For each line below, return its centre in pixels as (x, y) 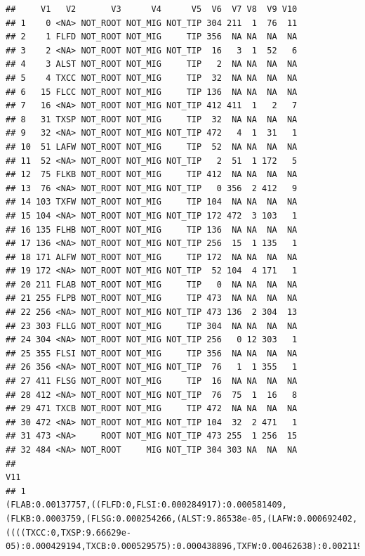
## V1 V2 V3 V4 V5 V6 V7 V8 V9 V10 (152, 9)
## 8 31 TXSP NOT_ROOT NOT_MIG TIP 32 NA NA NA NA (152, 119)
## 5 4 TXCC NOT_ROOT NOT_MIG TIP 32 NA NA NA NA (152, 78)
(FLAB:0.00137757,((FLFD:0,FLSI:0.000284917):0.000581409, (146, 505)
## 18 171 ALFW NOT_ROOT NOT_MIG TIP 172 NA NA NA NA (152, 257)
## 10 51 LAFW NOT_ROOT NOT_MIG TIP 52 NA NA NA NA (152, 147)
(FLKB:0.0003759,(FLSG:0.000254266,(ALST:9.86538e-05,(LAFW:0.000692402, (182, 518)
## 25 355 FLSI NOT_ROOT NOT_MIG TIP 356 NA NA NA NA (152, 353)
